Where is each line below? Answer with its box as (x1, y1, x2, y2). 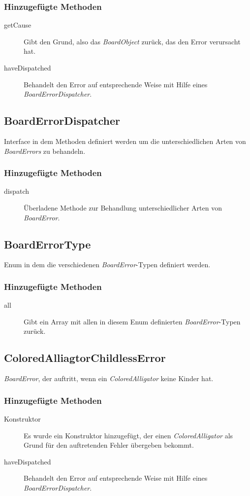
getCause (4, 20, 31, 30)
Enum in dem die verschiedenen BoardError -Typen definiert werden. (4, 259, 211, 270)
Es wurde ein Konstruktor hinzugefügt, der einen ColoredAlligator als (24, 430, 233, 440)
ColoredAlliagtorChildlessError (4, 350, 166, 365)
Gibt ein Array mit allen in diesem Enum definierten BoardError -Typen (24, 316, 241, 326)
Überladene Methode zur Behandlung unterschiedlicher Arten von (24, 202, 222, 213)
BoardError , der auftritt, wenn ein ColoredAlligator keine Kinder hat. (4, 373, 214, 384)
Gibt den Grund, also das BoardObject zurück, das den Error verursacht (24, 36, 241, 46)
